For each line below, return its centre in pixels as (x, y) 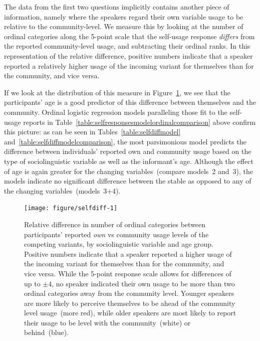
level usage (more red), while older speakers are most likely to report (130, 313)
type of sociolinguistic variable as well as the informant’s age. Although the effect (129, 161)
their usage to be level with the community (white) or (107, 322)
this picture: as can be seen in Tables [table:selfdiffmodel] (92, 132)
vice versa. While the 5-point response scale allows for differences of (128, 273)
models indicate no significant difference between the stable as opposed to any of (128, 181)
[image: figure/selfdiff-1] (71, 208)
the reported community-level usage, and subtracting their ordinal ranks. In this (127, 46)
